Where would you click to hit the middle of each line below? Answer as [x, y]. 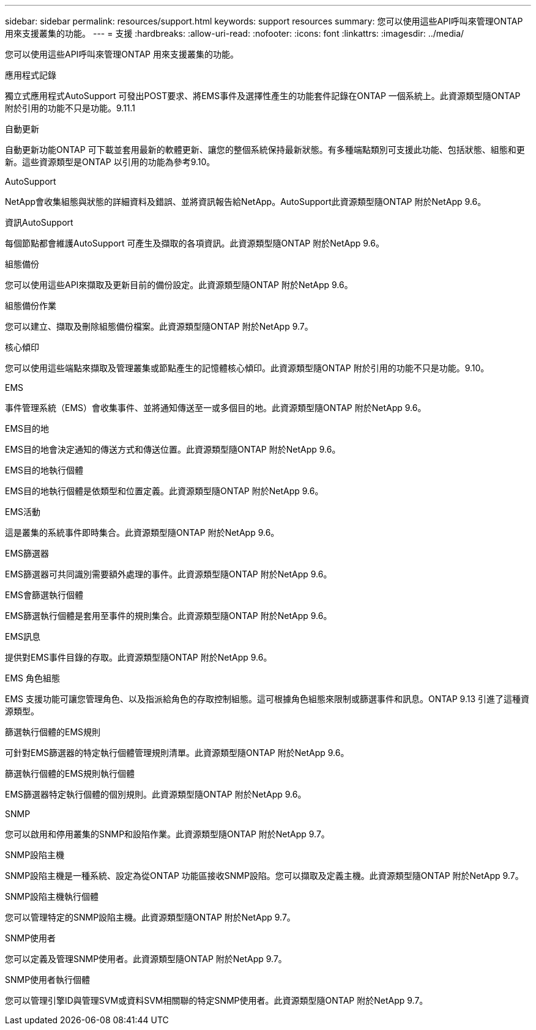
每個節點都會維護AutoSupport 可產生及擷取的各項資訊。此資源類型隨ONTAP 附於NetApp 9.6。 [195, 243]
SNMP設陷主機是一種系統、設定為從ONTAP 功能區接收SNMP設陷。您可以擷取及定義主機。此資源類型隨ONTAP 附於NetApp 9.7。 [264, 876]
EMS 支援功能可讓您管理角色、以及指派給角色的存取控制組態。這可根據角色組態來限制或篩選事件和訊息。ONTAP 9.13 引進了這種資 [267, 699]
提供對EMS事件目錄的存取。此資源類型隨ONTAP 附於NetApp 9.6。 [139, 657]
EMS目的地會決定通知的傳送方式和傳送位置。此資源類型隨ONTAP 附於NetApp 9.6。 [173, 449]
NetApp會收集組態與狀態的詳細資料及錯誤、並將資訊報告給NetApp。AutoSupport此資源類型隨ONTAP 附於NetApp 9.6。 [246, 202]
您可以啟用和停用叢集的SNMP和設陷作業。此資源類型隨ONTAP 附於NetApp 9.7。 [167, 834]
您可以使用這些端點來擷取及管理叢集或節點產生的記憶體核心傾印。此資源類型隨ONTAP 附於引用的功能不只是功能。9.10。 [247, 368]
